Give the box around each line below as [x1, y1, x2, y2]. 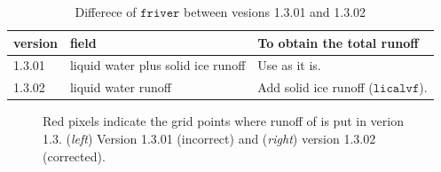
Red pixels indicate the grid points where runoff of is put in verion [43, 112, 404, 130]
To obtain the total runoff [257, 33, 419, 51]
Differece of [75, 3, 137, 20]
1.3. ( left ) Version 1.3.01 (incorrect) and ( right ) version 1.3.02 [43, 129, 376, 147]
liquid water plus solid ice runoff [69, 56, 246, 74]
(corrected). [43, 146, 106, 165]
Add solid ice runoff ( [257, 78, 374, 97]
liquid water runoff [69, 78, 171, 97]
